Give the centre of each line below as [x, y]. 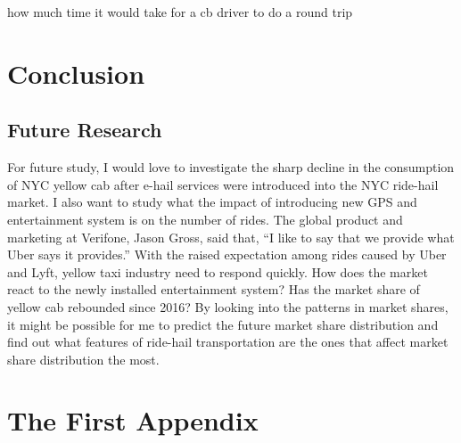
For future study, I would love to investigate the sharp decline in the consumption [231, 167]
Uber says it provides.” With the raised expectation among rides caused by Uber [227, 254]
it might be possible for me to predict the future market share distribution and [223, 324]
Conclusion [76, 73]
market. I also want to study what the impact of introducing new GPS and [212, 202]
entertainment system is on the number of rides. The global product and [205, 219]
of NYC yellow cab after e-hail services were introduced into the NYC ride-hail [223, 184]
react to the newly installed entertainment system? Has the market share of [214, 289]
